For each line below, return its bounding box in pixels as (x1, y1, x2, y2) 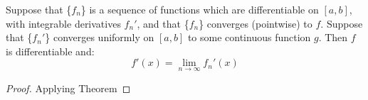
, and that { (137, 16, 189, 30)
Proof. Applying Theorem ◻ (6, 80, 131, 95)
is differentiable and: (6, 43, 95, 58)
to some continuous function (187, 30, 311, 45)
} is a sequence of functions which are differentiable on (80, 2, 319, 16)
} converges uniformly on (45, 30, 154, 45)
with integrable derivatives (6, 16, 121, 30)
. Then (318, 30, 348, 45)
